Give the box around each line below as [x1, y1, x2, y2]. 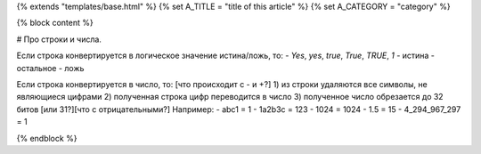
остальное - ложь [16, 62, 85, 73]
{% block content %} [16, 18, 94, 28]
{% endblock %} [16, 133, 77, 143]
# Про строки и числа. [16, 34, 102, 45]
